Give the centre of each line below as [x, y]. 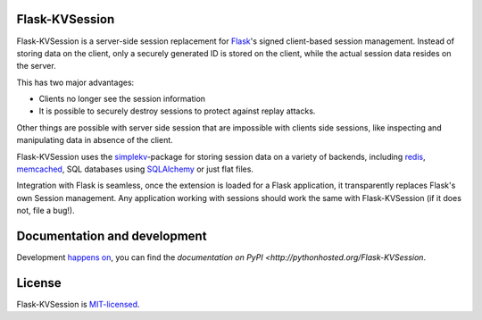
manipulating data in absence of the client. [95, 140]
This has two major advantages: [75, 82]
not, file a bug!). [46, 211]
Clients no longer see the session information [122, 99]
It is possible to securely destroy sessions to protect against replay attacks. [177, 111]
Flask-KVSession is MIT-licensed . [78, 305]
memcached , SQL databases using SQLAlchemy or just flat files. [135, 169]
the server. [37, 66]
